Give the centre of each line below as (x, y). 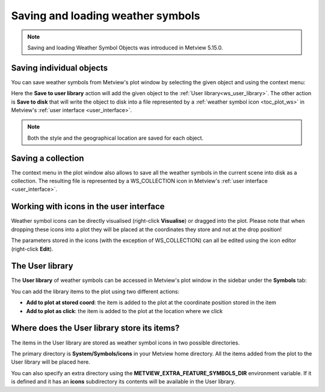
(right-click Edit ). (32, 249)
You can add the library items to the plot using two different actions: (95, 291)
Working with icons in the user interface (88, 207)
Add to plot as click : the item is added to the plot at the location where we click (124, 311)
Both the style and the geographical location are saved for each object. (116, 138)
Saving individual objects (60, 68)
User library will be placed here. (51, 362)
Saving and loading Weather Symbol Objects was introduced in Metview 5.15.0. (125, 48)
